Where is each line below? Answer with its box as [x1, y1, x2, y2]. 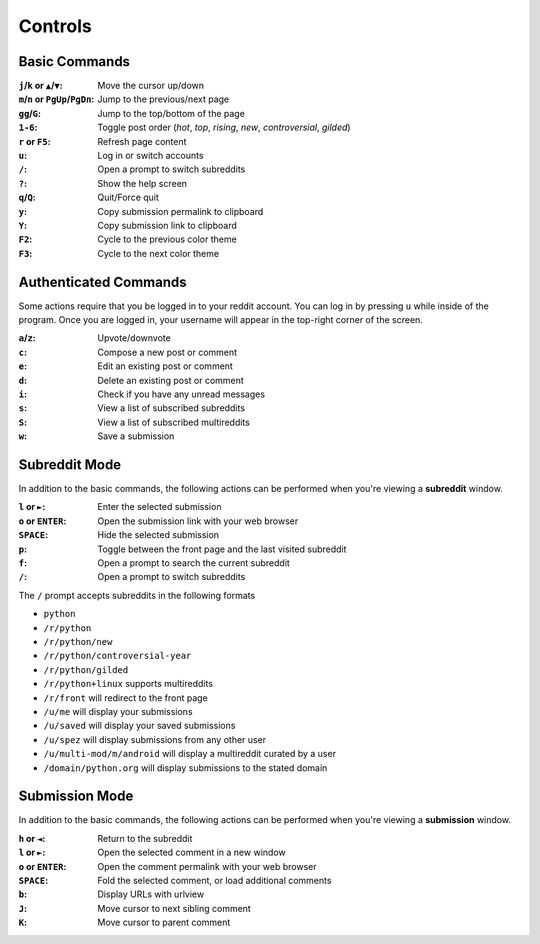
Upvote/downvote [97, 332, 172, 344]
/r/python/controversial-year [43, 650, 192, 662]
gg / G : [18, 107, 42, 119]
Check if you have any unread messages [97, 388, 265, 400]
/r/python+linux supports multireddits [43, 678, 214, 690]
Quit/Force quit [97, 191, 160, 204]
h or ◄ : [18, 832, 46, 844]
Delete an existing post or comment [97, 374, 244, 386]
